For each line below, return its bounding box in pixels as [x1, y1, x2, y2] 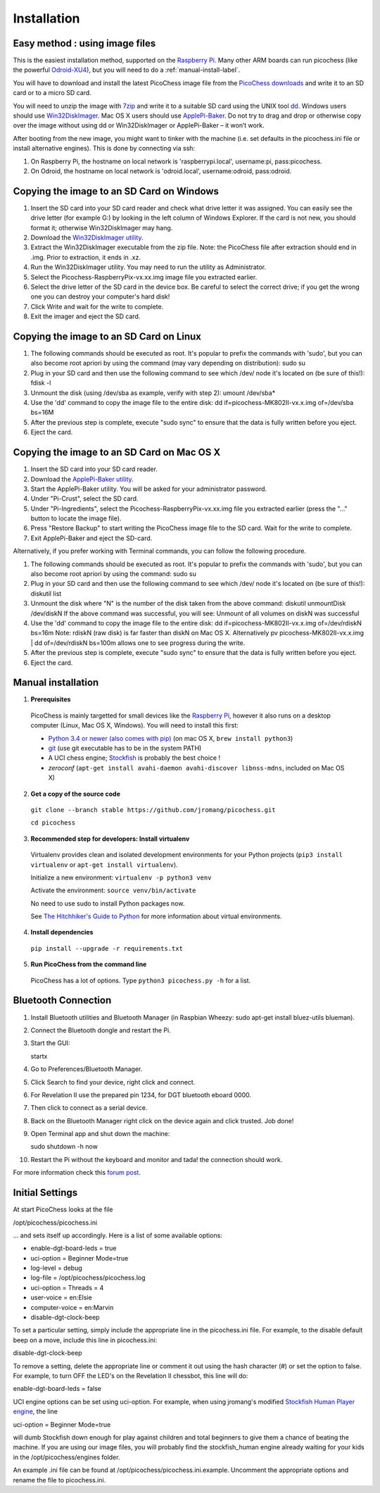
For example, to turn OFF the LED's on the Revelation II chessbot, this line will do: [13, 1372, 248, 1380]
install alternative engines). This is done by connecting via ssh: [13, 144, 196, 153]
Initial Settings [13, 1187, 78, 1199]
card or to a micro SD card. [13, 89, 91, 97]
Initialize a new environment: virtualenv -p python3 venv [30, 873, 212, 882]
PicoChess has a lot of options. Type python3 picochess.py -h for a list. [30, 976, 251, 985]
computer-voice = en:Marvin [30, 1303, 114, 1311]
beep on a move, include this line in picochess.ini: [13, 1335, 158, 1344]
